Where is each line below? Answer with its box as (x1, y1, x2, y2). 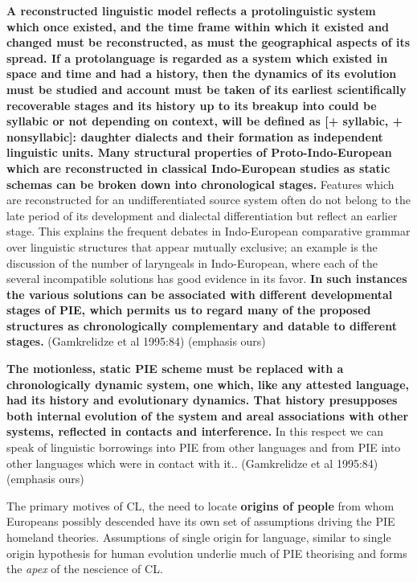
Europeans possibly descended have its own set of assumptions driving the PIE (6, 513, 395, 530)
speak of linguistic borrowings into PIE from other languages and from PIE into (6, 439, 401, 456)
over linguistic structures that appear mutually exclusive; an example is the (6, 238, 378, 255)
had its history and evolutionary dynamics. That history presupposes (6, 391, 398, 408)
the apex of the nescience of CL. (6, 560, 163, 577)
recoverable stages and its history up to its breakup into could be (6, 96, 377, 113)
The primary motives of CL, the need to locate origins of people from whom (6, 497, 395, 514)
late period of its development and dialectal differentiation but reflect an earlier (6, 207, 398, 223)
